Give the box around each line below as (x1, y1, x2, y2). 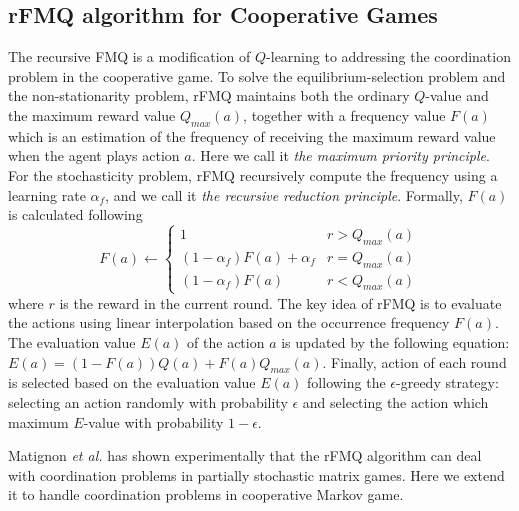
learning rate (8, 184, 86, 205)
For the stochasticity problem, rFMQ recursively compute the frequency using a (8, 164, 498, 185)
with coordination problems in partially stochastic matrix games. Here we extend (8, 464, 505, 485)
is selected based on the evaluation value (8, 372, 256, 393)
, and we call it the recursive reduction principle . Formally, (105, 184, 463, 205)
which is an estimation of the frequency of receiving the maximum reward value (8, 125, 496, 146)
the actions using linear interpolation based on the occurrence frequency (8, 312, 450, 333)
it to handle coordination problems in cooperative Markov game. (8, 484, 404, 505)
